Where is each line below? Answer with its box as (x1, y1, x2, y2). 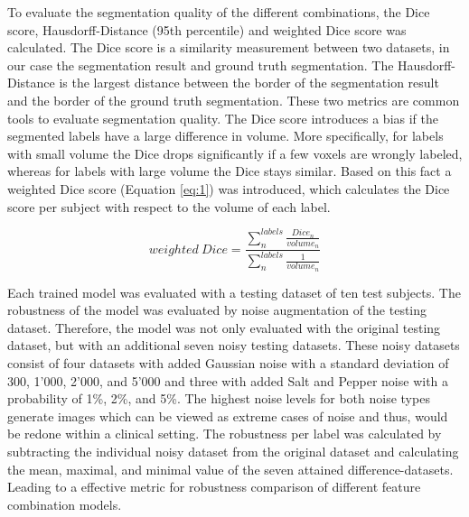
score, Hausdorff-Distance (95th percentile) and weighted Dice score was (7, 20, 407, 39)
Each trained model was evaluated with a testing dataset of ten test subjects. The (7, 282, 461, 301)
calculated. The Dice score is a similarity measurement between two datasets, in (7, 38, 450, 57)
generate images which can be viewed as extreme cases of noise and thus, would (7, 406, 448, 425)
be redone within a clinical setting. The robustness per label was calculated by (7, 424, 442, 443)
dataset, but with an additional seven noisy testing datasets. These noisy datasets (7, 336, 460, 355)
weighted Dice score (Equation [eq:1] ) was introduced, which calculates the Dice (7, 179, 450, 198)
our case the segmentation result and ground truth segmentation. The (7, 55, 394, 74)
